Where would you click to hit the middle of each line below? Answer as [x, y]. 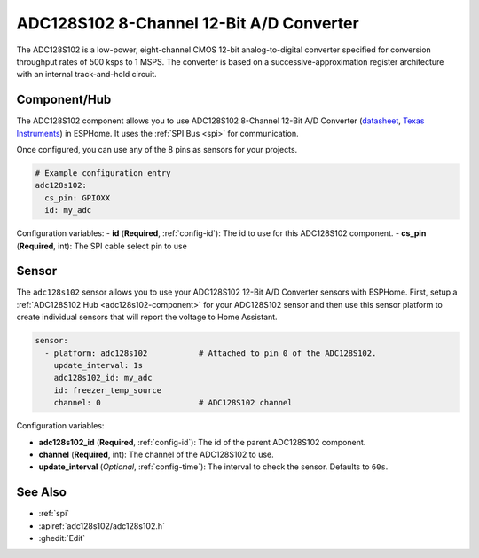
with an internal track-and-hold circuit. [86, 75]
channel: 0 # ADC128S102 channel [173, 403]
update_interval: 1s [98, 365]
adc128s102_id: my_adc [103, 378]
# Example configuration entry [103, 173]
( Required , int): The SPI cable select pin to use [102, 246]
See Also [41, 492]
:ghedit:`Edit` [62, 538]
